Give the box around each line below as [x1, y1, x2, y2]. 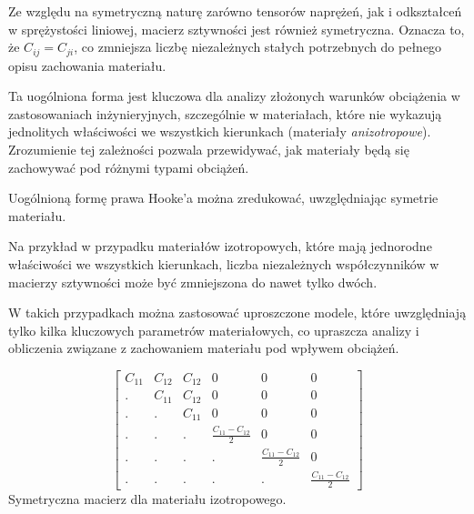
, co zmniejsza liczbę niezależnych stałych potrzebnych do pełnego [74, 37, 442, 56]
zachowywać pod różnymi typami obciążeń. [8, 157, 249, 176]
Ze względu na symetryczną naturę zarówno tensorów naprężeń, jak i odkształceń [8, 2, 462, 20]
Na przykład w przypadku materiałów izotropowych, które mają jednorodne [8, 237, 432, 256]
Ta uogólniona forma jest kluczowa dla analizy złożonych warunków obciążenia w [8, 86, 460, 106]
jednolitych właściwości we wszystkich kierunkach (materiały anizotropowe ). [8, 122, 431, 141]
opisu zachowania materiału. [8, 55, 166, 75]
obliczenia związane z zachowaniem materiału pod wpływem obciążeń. [8, 338, 399, 358]
